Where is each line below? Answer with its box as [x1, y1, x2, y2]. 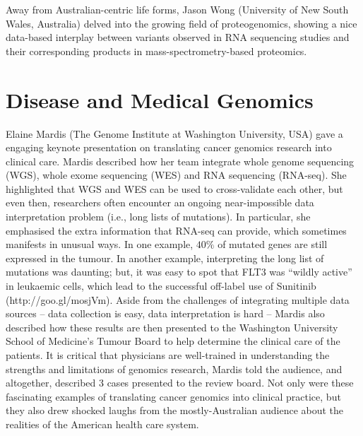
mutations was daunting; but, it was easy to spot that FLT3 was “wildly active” [6, 264, 352, 279]
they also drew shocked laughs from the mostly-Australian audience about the [6, 403, 344, 418]
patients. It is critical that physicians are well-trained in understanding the [6, 348, 330, 362]
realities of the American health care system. [6, 416, 199, 431]
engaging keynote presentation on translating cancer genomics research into [6, 140, 332, 155]
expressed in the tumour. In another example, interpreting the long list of [6, 250, 324, 265]
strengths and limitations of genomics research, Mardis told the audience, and [6, 361, 343, 376]
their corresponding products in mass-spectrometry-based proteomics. [6, 43, 307, 58]
